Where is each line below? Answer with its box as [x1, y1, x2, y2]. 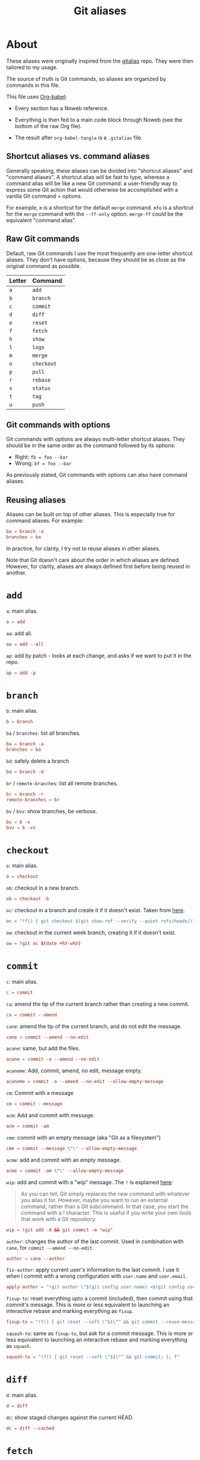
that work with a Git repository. [20, 1215, 97, 1222]
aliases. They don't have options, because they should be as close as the [6, 256, 186, 263]
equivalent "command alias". [6, 216, 76, 224]
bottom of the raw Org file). [14, 122, 82, 129]
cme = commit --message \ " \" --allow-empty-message [6, 1145, 137, 1152]
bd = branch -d [6, 769, 44, 775]
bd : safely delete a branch [6, 757, 70, 765]
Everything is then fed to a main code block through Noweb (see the [14, 116, 183, 123]
